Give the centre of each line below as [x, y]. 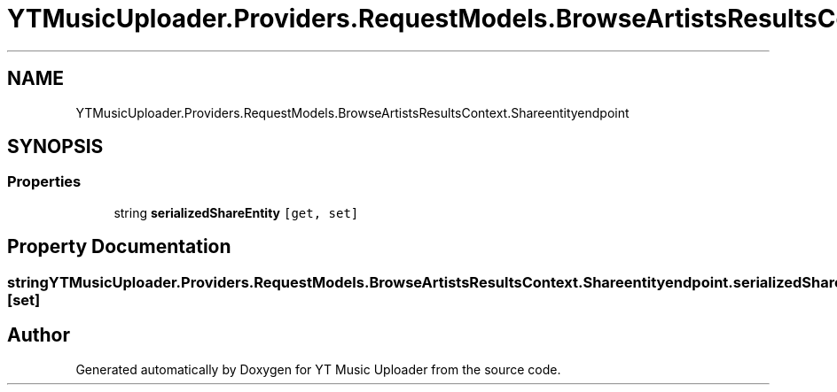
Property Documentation [119, 247]
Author [39, 335]
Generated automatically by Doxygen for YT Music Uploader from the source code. [318, 369]
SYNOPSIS [55, 147]
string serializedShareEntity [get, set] [236, 212]
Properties [44, 182]
